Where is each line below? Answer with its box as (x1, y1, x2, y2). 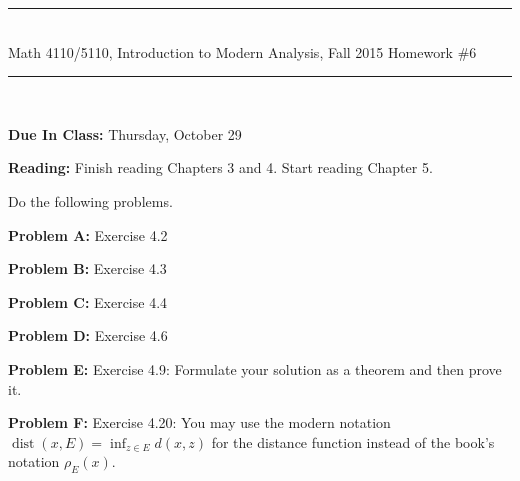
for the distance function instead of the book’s (211, 431, 495, 452)
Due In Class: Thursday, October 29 (8, 123, 242, 144)
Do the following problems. (8, 190, 173, 211)
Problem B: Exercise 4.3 (8, 258, 167, 279)
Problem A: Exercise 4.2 (8, 224, 168, 245)
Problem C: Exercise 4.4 (8, 291, 168, 312)
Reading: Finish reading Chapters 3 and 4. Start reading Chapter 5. (8, 157, 433, 178)
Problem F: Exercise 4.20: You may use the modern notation (8, 412, 391, 433)
